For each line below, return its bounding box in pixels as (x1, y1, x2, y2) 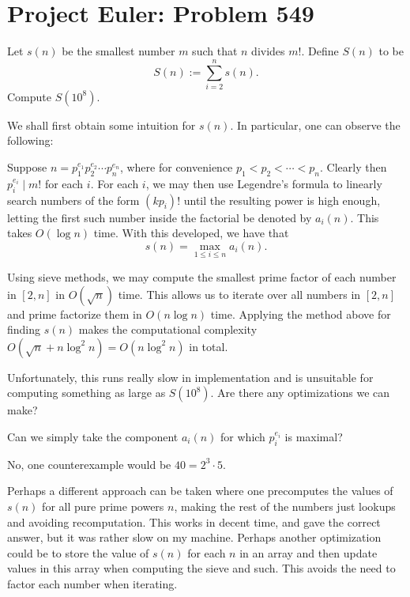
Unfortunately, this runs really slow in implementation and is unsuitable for (7, 368, 374, 385)
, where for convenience (119, 159, 233, 176)
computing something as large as (7, 384, 166, 401)
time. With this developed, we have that (93, 225, 289, 241)
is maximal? (284, 429, 343, 444)
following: (7, 132, 54, 149)
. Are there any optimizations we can (210, 384, 390, 401)
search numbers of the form (7, 191, 140, 208)
